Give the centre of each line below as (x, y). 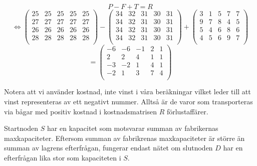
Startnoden (21, 128)
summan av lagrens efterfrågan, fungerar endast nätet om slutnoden (108, 148)
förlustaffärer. (187, 111)
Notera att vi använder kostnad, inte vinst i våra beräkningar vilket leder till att (127, 92)
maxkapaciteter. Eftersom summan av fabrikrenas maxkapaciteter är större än (124, 138)
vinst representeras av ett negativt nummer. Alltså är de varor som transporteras (128, 102)
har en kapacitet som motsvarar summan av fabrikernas (133, 128)
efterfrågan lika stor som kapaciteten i (63, 157)
